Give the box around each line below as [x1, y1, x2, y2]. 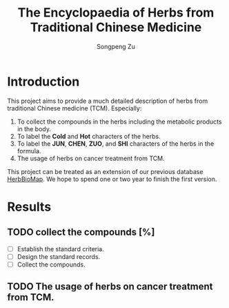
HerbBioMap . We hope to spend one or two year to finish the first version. [7, 175, 217, 183]
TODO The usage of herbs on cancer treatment [7, 281, 213, 293]
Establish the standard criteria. [17, 244, 105, 253]
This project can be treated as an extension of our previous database [7, 167, 203, 175]
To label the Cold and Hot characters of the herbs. [17, 132, 161, 140]
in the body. [17, 124, 52, 133]
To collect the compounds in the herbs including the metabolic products [17, 117, 222, 126]
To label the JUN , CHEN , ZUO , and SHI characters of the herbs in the [17, 139, 215, 148]
